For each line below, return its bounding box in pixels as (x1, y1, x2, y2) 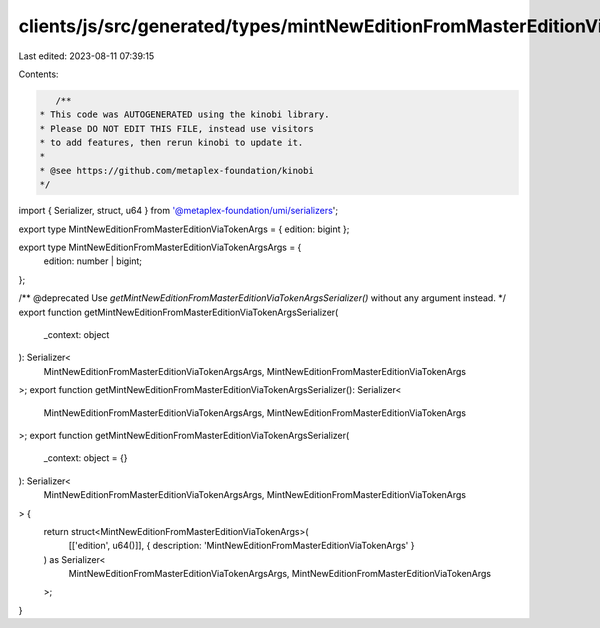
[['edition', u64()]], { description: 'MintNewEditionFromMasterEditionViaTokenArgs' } (68, 540, 415, 552)
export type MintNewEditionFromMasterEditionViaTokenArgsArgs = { (18, 241, 302, 254)
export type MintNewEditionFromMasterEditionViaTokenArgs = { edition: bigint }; (18, 223, 350, 235)
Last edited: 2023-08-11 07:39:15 (18, 50, 155, 62)
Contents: (18, 68, 59, 80)
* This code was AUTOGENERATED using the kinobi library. (39, 109, 330, 120)
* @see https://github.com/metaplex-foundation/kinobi (39, 165, 314, 176)
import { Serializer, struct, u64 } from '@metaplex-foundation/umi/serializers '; (18, 205, 339, 217)
